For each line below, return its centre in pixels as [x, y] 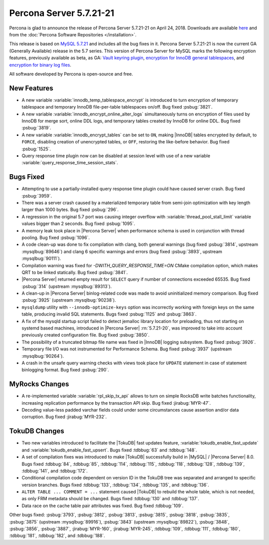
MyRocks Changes [39, 384]
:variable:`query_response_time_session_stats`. [70, 163]
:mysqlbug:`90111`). [41, 258]
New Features [31, 88]
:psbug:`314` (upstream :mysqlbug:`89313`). [67, 286]
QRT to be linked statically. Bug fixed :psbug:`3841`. [75, 272]
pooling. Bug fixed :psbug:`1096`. [56, 237]
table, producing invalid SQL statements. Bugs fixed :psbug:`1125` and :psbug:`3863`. [109, 314]
